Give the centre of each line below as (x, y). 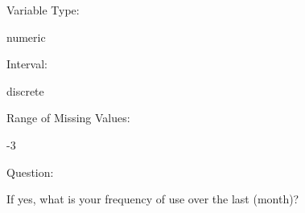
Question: (30, 172)
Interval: (27, 64)
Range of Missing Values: (68, 118)
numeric (26, 37)
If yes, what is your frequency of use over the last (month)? (153, 199)
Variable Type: (43, 10)
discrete (25, 90)
